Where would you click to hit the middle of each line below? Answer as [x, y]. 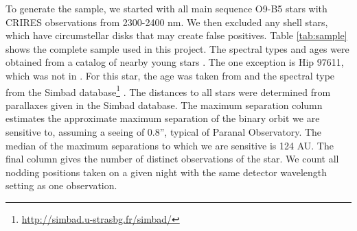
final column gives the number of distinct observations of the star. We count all [172, 159]
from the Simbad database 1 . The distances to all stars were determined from [168, 90]
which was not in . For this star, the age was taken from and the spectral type [170, 75]
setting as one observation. [61, 185]
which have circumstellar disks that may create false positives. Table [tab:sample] [176, 35]
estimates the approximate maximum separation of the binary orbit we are [163, 118]
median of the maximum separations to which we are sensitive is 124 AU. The [170, 145]
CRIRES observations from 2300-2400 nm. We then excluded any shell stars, [167, 22]
